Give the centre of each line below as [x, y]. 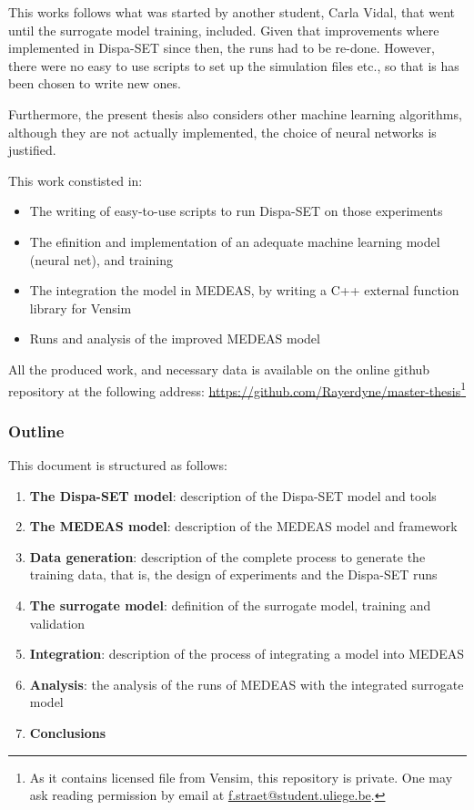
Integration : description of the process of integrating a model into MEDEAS [247, 654]
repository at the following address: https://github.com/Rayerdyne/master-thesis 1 [237, 389]
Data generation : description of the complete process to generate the [227, 556]
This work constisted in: [76, 180]
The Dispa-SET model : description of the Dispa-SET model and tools [233, 495]
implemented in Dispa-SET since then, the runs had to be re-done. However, [222, 48]
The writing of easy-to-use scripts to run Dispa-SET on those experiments [236, 211]
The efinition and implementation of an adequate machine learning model [235, 241]
